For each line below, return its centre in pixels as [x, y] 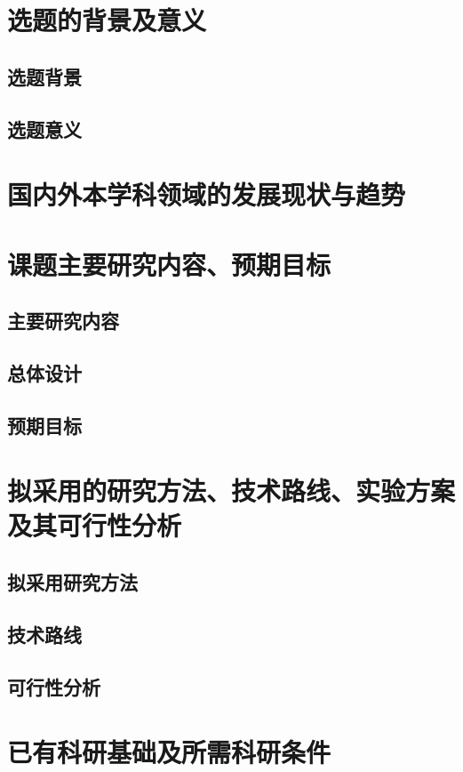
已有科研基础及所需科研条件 [169, 752]
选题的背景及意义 [107, 20]
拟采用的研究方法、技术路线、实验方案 [231, 491]
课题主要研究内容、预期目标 [169, 264]
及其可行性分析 [95, 525]
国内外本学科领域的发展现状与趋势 [207, 194]
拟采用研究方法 [72, 581]
